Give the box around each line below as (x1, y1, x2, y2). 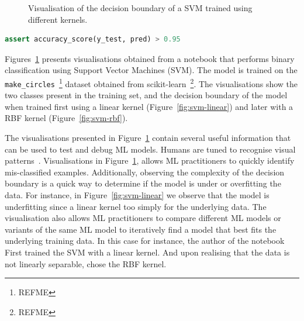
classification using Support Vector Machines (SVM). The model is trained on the (5, 64, 298, 76)
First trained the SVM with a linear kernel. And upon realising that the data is (5, 246, 290, 258)
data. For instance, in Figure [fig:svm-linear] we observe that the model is (5, 189, 270, 201)
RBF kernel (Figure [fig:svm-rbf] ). (5, 112, 128, 124)
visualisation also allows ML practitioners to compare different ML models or (5, 212, 281, 224)
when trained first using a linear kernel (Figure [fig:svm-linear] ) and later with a (5, 100, 293, 112)
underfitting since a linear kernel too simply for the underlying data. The (5, 200, 267, 212)
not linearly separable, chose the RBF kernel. (5, 257, 167, 270)
